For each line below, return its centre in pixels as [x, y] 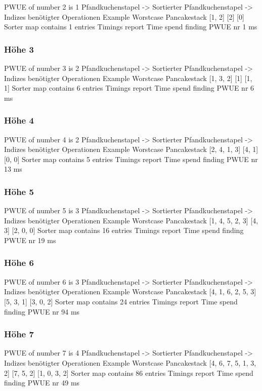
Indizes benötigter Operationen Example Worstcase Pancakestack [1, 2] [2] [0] [124, 16]
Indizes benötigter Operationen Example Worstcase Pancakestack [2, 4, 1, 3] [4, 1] [131, 149]
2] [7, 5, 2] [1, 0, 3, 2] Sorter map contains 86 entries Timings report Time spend [129, 373]
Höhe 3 [19, 49]
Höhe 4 [19, 120]
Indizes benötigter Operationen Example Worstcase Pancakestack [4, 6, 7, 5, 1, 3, [130, 362]
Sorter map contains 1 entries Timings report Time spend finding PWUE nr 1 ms [131, 27]
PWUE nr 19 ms [30, 240]
